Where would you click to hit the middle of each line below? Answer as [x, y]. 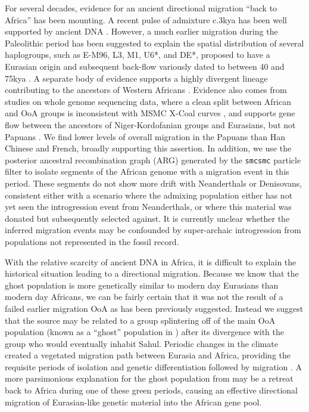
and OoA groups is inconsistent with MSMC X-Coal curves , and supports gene [150, 113]
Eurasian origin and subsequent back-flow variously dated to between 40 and [145, 66]
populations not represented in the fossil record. [92, 241]
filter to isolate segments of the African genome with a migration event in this [147, 171]
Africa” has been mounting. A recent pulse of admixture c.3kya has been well [146, 19]
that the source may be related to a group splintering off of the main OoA [140, 320]
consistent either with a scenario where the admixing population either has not [149, 195]
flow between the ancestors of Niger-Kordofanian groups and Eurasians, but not [150, 124]
